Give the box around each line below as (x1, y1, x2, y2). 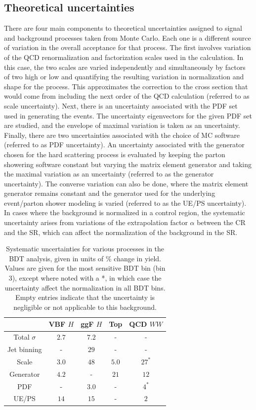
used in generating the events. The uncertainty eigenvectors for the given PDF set (4, 110, 252, 120)
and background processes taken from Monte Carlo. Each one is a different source (4, 32, 251, 43)
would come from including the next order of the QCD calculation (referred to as (4, 91, 250, 101)
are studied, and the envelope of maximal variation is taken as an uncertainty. (4, 120, 240, 130)
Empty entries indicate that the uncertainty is (15, 292, 155, 302)
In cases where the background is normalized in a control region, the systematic (4, 207, 245, 218)
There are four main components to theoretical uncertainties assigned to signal (4, 23, 243, 33)
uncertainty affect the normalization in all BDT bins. (4, 282, 166, 293)
